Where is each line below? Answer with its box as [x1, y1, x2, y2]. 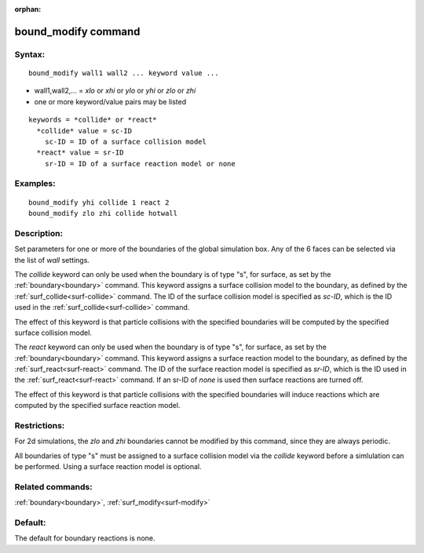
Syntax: [14, 49, 46, 60]
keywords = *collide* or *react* [28, 115, 157, 125]
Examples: [14, 178, 56, 189]
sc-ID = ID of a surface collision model [44, 137, 207, 146]
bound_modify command [14, 24, 141, 38]
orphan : [14, 5, 42, 13]
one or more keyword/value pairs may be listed [34, 96, 187, 106]
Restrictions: [14, 420, 65, 431]
